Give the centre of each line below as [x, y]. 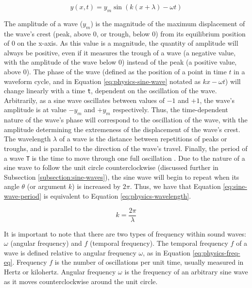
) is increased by [96, 186]
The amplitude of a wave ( [43, 23]
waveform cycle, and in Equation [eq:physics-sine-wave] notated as [102, 81]
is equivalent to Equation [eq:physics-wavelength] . [117, 196]
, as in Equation [167, 252]
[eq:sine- [235, 186]
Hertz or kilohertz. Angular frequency [60, 272]
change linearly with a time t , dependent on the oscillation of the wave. [110, 91]
